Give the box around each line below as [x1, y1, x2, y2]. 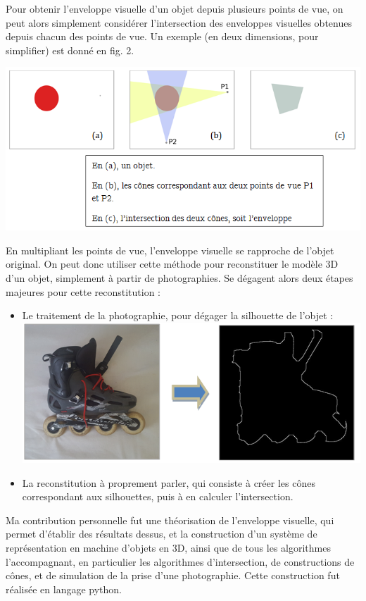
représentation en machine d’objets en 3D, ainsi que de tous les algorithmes [6, 540, 331, 554]
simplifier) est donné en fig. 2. [6, 42, 134, 57]
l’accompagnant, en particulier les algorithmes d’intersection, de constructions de [6, 554, 355, 569]
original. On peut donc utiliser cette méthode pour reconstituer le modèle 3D [6, 256, 339, 271]
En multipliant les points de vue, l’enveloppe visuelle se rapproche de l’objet [6, 242, 334, 257]
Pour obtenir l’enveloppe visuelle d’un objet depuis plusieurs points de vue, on [6, 1, 343, 16]
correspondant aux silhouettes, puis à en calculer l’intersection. [22, 489, 294, 504]
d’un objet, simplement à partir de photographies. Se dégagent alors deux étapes [6, 271, 353, 285]
